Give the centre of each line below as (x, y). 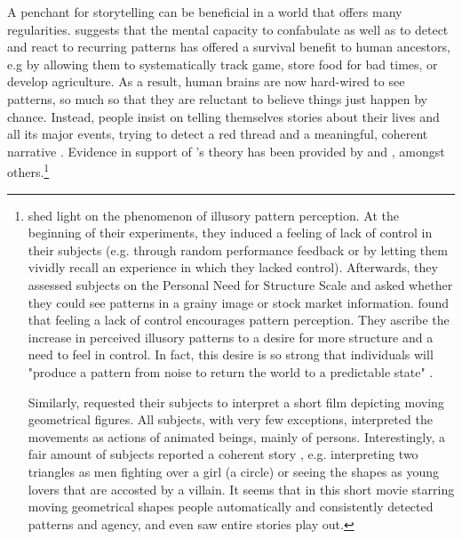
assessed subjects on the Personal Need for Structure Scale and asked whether (240, 284)
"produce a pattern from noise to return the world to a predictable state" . (231, 371)
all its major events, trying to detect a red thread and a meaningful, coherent (218, 134)
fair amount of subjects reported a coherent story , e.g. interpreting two (223, 454)
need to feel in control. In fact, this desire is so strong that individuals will (231, 354)
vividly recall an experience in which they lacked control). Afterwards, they (233, 267)
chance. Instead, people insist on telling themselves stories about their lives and (223, 116)
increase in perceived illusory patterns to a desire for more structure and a (231, 337)
